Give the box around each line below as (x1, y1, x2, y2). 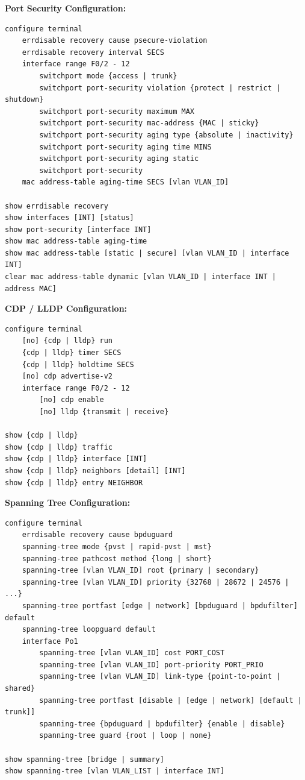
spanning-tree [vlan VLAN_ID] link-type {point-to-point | (39, 672, 281, 681)
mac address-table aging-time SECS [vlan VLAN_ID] (22, 178, 229, 187)
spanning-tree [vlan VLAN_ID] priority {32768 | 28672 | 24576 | (22, 577, 289, 587)
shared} (5, 684, 35, 693)
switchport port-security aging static (39, 154, 199, 163)
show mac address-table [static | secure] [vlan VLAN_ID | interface (5, 248, 289, 257)
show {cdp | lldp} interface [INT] (5, 454, 147, 464)
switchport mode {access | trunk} (39, 71, 177, 80)
